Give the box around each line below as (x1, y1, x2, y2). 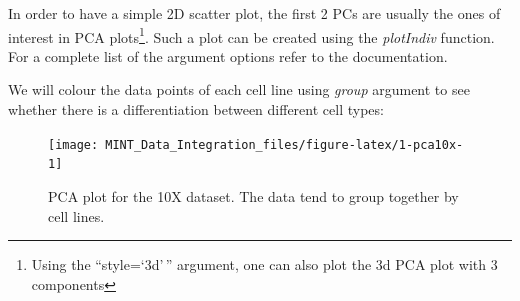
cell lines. (48, 205, 105, 226)
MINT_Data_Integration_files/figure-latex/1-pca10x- (105, 137, 464, 152)
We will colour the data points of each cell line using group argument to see (8, 79, 470, 100)
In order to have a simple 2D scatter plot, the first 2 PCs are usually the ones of (8, 3, 501, 23)
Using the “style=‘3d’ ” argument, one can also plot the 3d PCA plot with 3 (31, 254, 498, 275)
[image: (48, 137, 99, 152)
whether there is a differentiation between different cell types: (8, 99, 384, 120)
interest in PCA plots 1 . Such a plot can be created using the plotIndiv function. (8, 23, 495, 47)
